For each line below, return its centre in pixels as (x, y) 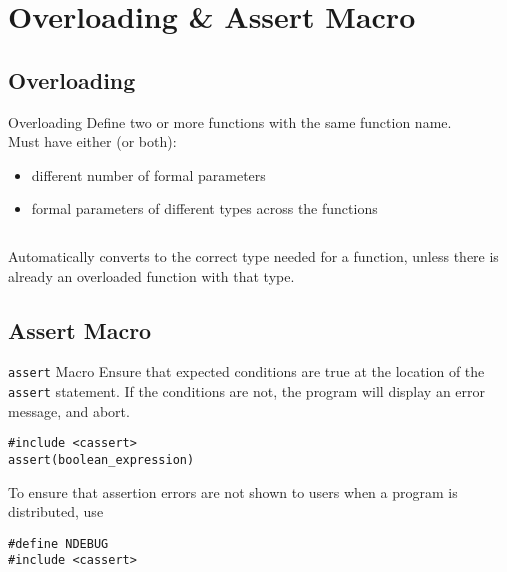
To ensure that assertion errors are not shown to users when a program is (233, 491)
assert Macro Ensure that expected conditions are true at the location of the (246, 371)
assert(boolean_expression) (101, 459)
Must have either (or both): (92, 141)
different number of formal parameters (148, 174)
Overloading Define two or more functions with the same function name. (230, 121)
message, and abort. (69, 410)
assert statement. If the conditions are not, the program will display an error (247, 391)
